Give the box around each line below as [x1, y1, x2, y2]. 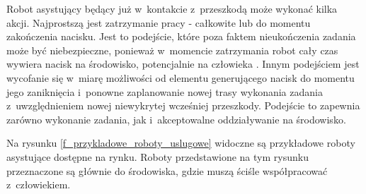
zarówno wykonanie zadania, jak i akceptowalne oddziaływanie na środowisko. [6, 111, 346, 126]
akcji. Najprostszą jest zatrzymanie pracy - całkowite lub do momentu [6, 15, 311, 30]
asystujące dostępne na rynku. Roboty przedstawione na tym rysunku [6, 149, 309, 164]
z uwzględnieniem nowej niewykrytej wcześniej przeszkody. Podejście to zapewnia [6, 98, 360, 113]
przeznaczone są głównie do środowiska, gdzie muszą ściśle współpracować [6, 163, 328, 178]
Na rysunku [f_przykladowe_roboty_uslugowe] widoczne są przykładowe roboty [6, 135, 355, 150]
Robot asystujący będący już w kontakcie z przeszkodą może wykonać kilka [6, 1, 338, 16]
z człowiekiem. [6, 177, 71, 192]
